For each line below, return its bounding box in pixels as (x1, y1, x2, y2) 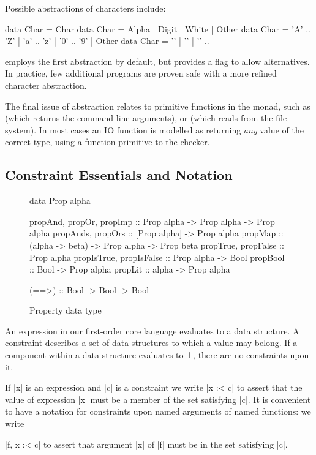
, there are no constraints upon (193, 348, 309, 361)
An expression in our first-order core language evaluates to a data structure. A (5, 324, 299, 337)
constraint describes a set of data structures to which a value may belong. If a (5, 336, 298, 349)
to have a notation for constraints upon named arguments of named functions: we (5, 405, 311, 418)
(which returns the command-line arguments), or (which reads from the (5, 111, 273, 124)
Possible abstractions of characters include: (5, 2, 166, 14)
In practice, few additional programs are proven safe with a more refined (5, 67, 277, 80)
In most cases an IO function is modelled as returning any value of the (39, 123, 304, 136)
